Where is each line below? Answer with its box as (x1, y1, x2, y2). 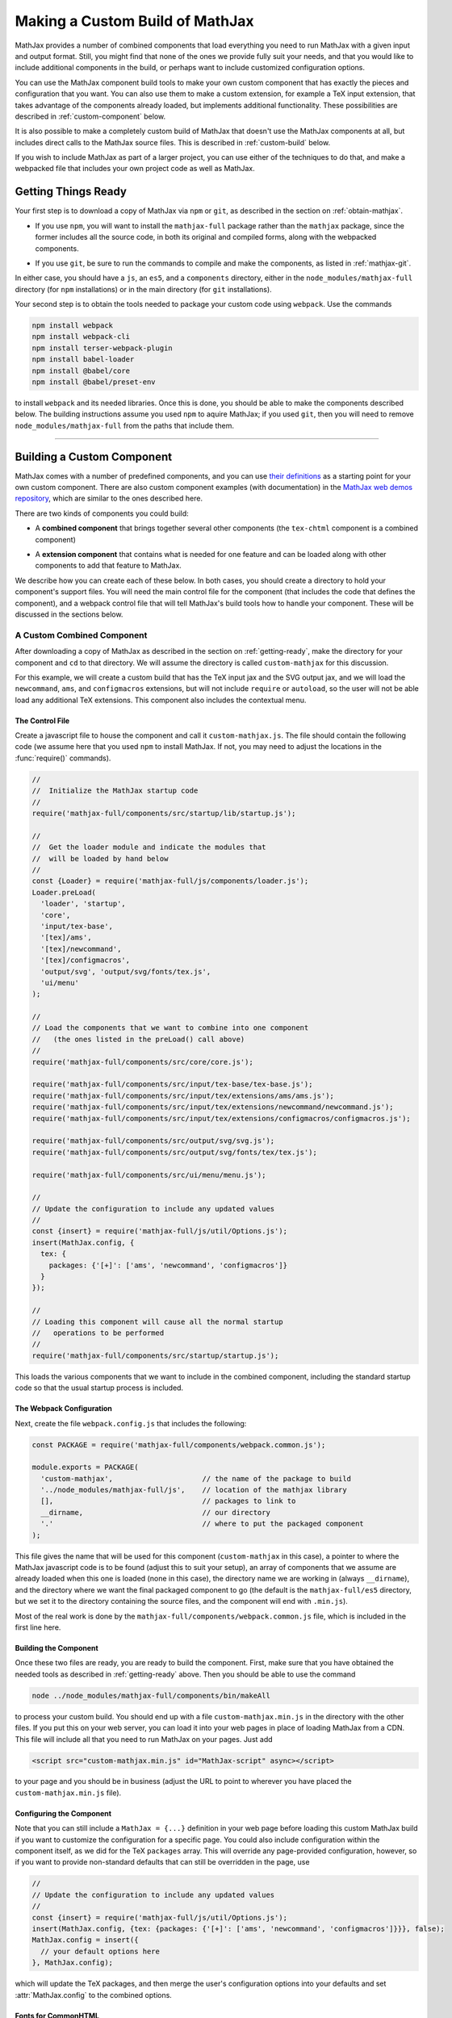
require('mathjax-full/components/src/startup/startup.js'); (31, 1350, 279, 1360)
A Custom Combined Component (15, 630, 148, 641)
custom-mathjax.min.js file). (15, 1788, 122, 1798)
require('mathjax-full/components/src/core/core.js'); (31, 1057, 253, 1066)
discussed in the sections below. (15, 609, 123, 619)
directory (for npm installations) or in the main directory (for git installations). (15, 284, 272, 294)
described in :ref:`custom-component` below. (15, 111, 166, 121)
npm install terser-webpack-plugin (31, 343, 173, 353)
